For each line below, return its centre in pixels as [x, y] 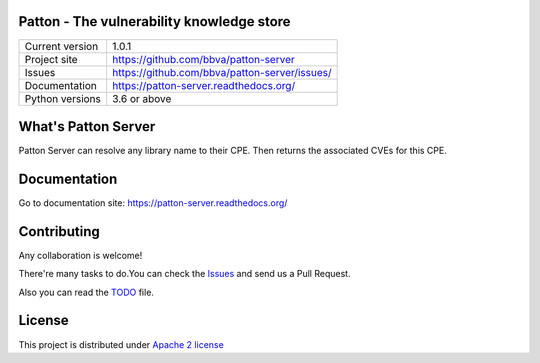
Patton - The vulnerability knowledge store [154, 21]
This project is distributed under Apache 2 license [121, 344]
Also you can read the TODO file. [86, 292]
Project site [51, 59]
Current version [61, 46]
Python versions [63, 98]
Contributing [59, 231]
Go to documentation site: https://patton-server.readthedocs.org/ [153, 202]
